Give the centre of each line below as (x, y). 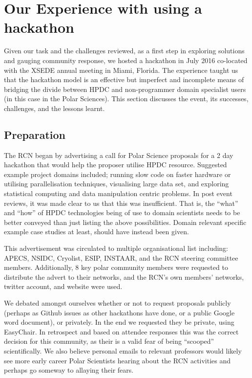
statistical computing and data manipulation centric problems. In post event (118, 193)
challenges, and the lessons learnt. (54, 108)
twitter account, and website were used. (63, 286)
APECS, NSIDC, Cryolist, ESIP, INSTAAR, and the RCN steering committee (121, 257)
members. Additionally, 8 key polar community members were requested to (116, 267)
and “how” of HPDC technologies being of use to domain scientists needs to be (122, 212)
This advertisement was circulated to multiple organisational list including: (116, 248)
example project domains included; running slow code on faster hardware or (117, 174)
